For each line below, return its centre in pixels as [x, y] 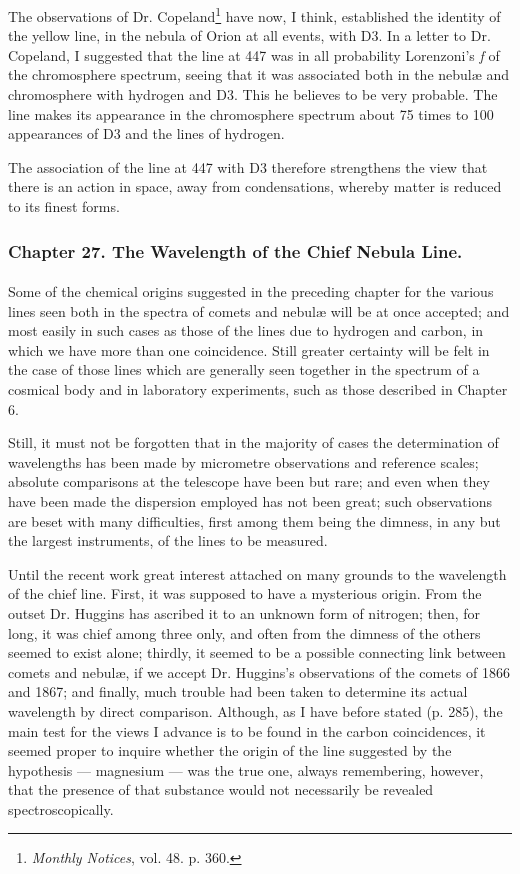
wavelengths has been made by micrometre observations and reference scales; [243, 461]
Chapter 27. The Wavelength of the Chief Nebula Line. [235, 250]
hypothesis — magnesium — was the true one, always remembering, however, [246, 769]
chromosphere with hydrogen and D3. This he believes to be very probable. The [253, 94]
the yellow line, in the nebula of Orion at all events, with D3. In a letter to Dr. [249, 35]
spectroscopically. [61, 808]
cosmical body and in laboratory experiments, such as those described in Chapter [258, 389]
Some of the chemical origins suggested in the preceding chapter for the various [251, 291]
